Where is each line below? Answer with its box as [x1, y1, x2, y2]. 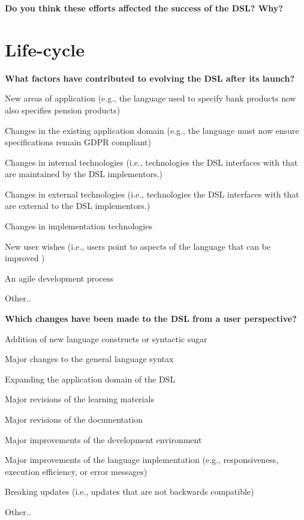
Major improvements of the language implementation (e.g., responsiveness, [5, 453, 279, 466]
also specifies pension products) [5, 103, 121, 116]
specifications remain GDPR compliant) [5, 136, 151, 148]
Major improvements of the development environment [5, 433, 202, 446]
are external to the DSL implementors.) [5, 199, 151, 212]
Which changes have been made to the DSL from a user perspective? [5, 312, 297, 325]
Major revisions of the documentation [5, 413, 143, 425]
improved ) [5, 252, 45, 264]
